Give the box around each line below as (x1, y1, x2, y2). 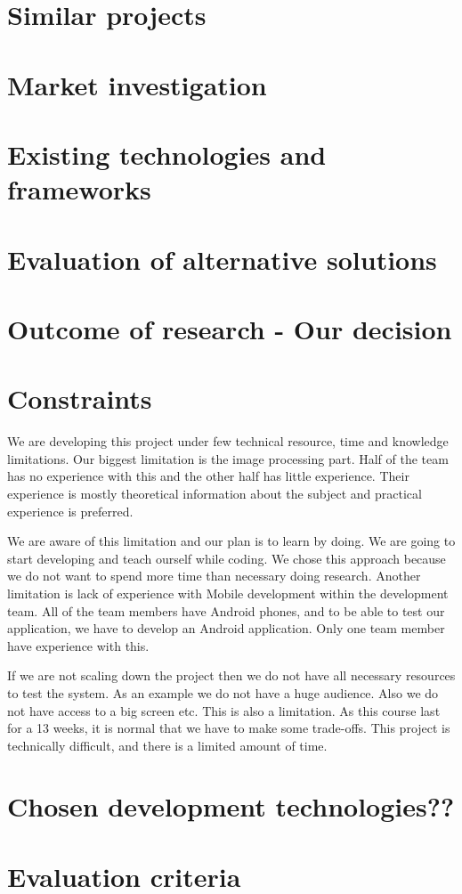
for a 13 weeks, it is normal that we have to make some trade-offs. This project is (7, 719, 450, 737)
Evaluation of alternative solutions (7, 240, 437, 277)
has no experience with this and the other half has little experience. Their (7, 467, 409, 485)
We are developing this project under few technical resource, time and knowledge (7, 432, 449, 451)
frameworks (7, 171, 151, 207)
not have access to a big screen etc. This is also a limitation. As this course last (7, 701, 441, 719)
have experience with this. (7, 636, 150, 654)
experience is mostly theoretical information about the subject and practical (7, 484, 422, 502)
